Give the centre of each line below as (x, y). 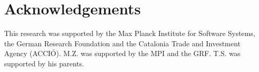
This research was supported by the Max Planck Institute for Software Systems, (130, 33)
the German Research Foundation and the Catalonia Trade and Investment (122, 43)
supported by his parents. (44, 63)
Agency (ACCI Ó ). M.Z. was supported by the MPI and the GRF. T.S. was (122, 53)
